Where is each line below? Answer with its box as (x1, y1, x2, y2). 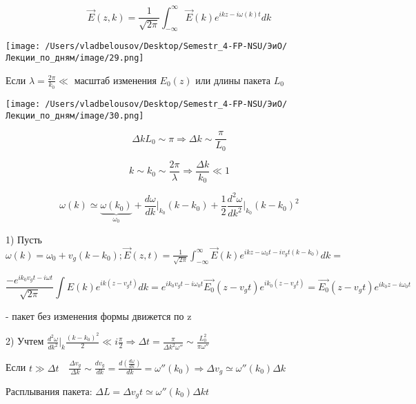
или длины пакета (195, 72, 270, 87)
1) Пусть (6, 232, 42, 246)
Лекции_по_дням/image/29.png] (6, 52, 144, 63)
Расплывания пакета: (6, 383, 92, 398)
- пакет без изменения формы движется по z (6, 308, 192, 323)
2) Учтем (6, 334, 44, 348)
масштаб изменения (74, 72, 157, 87)
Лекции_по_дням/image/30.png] (6, 110, 144, 121)
